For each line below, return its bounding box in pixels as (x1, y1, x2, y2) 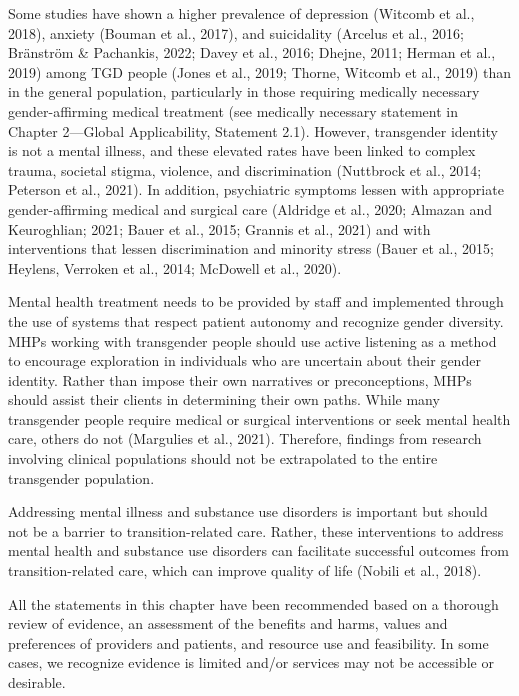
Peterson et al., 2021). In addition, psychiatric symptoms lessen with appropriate (8, 179, 504, 200)
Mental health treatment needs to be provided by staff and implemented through (8, 291, 504, 312)
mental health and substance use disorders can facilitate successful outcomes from (8, 540, 509, 561)
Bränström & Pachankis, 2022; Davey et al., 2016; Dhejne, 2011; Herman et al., (8, 42, 496, 63)
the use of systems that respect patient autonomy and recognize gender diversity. (8, 310, 504, 331)
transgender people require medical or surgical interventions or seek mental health (8, 408, 511, 429)
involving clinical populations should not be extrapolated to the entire (8, 448, 438, 469)
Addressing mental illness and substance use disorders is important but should (8, 501, 488, 522)
